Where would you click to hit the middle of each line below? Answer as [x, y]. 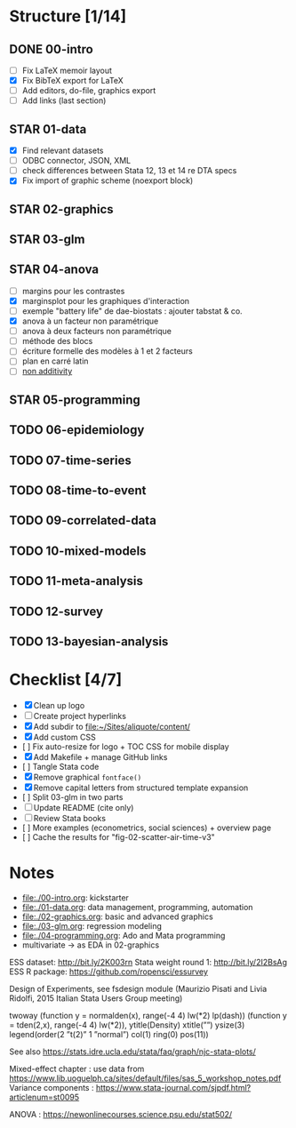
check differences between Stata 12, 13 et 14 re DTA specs [129, 171]
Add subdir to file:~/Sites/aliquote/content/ [112, 726]
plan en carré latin [55, 361]
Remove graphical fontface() [88, 777]
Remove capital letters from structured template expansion [141, 788]
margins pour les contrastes [73, 291]
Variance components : [52, 1087]
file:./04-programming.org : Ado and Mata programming [124, 935]
